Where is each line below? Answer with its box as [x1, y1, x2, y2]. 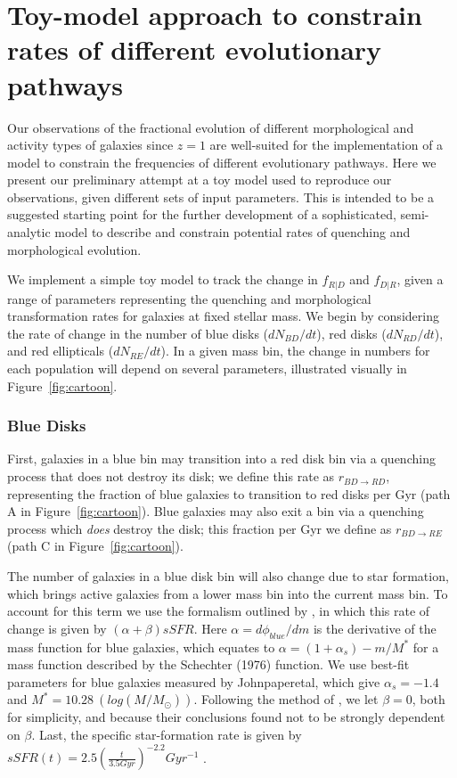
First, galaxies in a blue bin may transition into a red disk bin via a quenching [7, 449, 436, 468]
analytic [7, 223, 51, 242]
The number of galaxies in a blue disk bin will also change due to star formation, [7, 567, 449, 586]
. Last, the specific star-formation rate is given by [31, 725, 302, 743]
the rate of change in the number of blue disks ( [7, 323, 269, 342]
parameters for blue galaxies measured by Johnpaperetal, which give [7, 672, 380, 691]
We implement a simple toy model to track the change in [7, 270, 318, 289]
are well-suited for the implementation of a [209, 135, 444, 154]
